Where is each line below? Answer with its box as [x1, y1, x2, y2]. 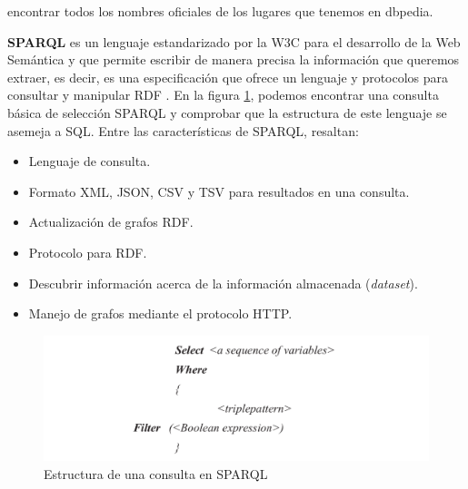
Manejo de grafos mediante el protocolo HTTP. [28, 304, 293, 323]
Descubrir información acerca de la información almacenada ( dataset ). [28, 273, 418, 292]
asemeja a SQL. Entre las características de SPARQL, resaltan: [7, 121, 359, 140]
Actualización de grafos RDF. [28, 212, 194, 231]
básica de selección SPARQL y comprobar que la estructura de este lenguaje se [7, 103, 447, 122]
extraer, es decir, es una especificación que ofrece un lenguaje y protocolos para [7, 67, 449, 86]
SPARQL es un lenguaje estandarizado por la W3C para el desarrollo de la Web [7, 32, 461, 51]
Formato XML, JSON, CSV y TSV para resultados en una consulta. [28, 181, 410, 200]
